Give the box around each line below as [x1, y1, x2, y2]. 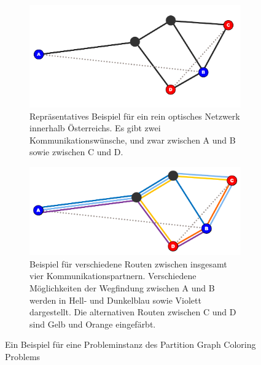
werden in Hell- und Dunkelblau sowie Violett [29, 293, 201, 306]
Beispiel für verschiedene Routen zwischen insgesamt [29, 257, 227, 270]
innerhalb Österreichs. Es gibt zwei [29, 121, 161, 134]
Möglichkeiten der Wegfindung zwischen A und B [29, 281, 215, 294]
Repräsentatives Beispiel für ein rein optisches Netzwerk [29, 109, 240, 122]
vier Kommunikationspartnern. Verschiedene [29, 269, 197, 282]
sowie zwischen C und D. [29, 145, 123, 158]
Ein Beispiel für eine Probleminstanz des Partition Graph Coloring [5, 338, 256, 351]
